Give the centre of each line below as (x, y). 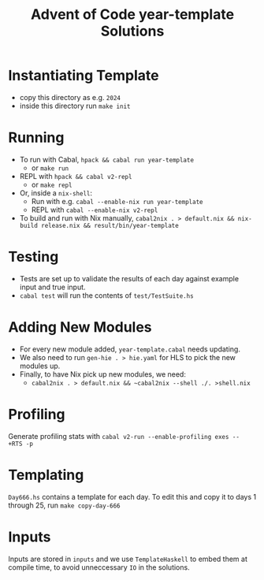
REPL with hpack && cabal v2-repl (76, 176)
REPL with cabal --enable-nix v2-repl (95, 210)
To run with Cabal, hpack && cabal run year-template (107, 159)
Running (36, 138)
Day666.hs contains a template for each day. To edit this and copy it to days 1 (132, 496)
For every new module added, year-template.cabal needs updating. (130, 349)
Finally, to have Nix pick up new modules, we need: (103, 374)
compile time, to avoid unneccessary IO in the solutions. (99, 567)
